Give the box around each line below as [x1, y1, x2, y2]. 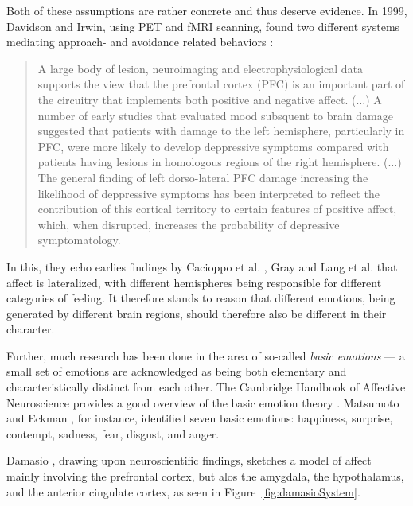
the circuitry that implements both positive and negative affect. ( [37, 91, 357, 107]
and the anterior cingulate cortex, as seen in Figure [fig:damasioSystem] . [6, 483, 360, 500]
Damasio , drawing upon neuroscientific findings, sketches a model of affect [6, 452, 372, 469]
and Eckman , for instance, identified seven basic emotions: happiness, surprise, [6, 410, 393, 426]
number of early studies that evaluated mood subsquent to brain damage [37, 107, 393, 123]
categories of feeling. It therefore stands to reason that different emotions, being [6, 290, 395, 306]
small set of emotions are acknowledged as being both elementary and [6, 363, 347, 379]
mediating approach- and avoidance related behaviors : [6, 33, 274, 50]
